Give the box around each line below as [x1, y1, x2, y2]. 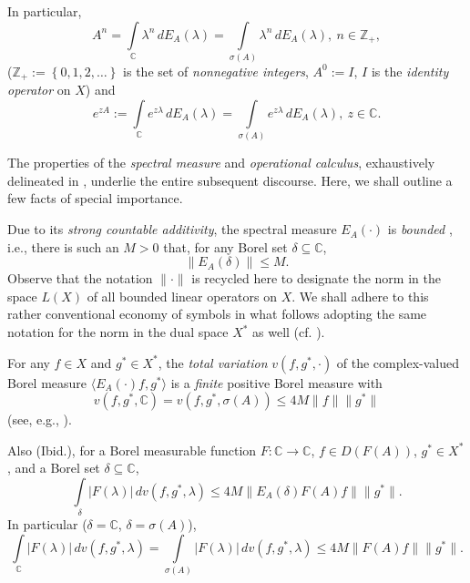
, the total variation [158, 353, 268, 372]
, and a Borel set [7, 458, 100, 477]
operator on [7, 80, 71, 99]
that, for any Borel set [163, 237, 288, 256]
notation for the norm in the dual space [7, 322, 229, 342]
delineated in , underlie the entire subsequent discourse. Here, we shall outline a [7, 170, 453, 189]
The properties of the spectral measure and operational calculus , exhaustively [7, 153, 435, 172]
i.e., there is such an [7, 237, 119, 256]
